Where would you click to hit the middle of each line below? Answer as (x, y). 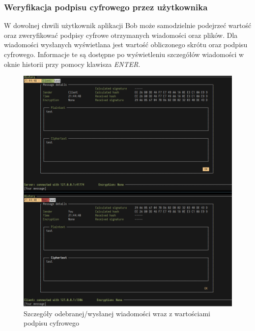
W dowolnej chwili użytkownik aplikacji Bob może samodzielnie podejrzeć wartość (128, 25)
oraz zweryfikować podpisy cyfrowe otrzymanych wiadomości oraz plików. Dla (121, 35)
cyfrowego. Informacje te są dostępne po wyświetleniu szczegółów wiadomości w (124, 54)
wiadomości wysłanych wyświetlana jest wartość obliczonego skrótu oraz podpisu (126, 45)
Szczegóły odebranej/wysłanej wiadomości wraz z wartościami (117, 313)
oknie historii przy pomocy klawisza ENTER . (72, 64)
